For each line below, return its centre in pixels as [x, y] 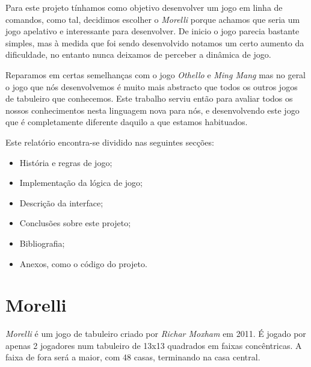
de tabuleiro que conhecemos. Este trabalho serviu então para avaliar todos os [149, 98]
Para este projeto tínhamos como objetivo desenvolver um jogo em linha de [144, 7]
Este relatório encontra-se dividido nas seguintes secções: [110, 142]
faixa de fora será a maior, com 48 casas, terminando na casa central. [133, 357]
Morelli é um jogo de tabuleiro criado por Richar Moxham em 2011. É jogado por [156, 334]
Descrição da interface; [61, 202]
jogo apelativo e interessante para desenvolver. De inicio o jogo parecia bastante [152, 31]
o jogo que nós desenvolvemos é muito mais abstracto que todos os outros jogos [152, 86]
